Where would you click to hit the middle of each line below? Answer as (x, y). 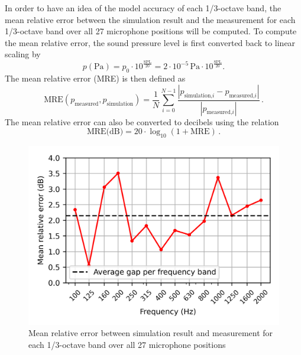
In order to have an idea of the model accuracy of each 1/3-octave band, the (143, 8)
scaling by (23, 54)
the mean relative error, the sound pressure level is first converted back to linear (150, 42)
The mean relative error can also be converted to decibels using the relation (142, 121)
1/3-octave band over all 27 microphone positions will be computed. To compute (151, 31)
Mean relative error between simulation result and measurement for (151, 333)
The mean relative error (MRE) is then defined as (95, 78)
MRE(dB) (105, 132)
